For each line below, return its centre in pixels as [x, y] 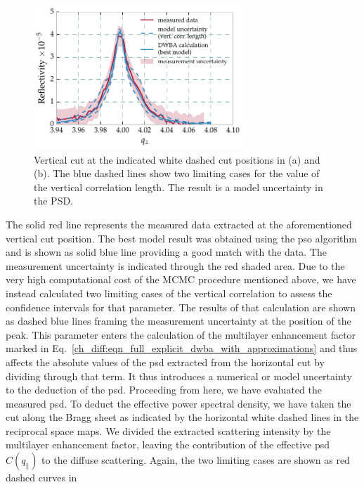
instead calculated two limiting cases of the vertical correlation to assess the [169, 293]
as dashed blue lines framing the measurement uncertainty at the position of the [178, 321]
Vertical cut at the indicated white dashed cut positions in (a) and [177, 159]
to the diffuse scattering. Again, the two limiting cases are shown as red [196, 460]
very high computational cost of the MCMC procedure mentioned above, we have [181, 279]
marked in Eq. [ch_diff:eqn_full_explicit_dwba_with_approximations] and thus [182, 348]
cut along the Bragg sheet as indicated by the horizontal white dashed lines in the [182, 417]
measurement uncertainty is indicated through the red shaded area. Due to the [175, 265]
